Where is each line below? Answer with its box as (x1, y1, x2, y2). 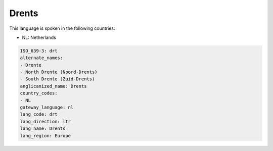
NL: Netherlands (22, 34, 57, 40)
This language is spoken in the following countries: (9, 25, 115, 31)
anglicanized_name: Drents (20, 83, 87, 89)
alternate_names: (20, 55, 63, 61)
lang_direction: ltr (20, 119, 71, 124)
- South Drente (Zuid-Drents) (20, 76, 95, 82)
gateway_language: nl (20, 105, 74, 111)
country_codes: (20, 90, 58, 96)
